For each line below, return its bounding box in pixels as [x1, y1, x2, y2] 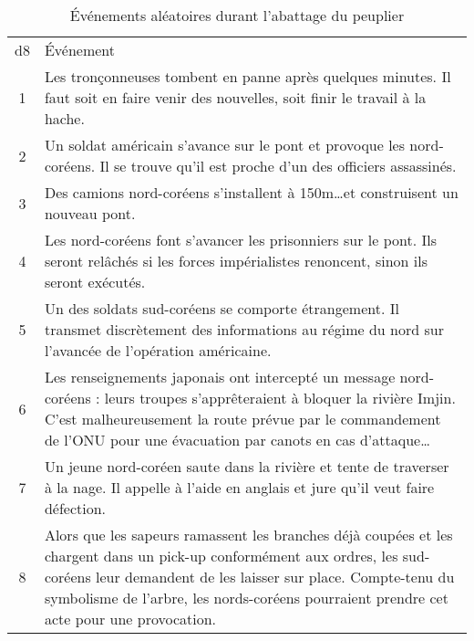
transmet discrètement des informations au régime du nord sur [44, 319, 444, 340]
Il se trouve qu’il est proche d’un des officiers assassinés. [99, 155, 457, 176]
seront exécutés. [44, 271, 146, 292]
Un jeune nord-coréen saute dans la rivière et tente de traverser [44, 456, 449, 477]
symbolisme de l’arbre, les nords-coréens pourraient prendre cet [44, 587, 448, 608]
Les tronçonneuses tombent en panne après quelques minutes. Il [44, 66, 451, 87]
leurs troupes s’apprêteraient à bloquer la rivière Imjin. [104, 387, 456, 408]
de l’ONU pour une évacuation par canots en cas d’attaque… [44, 429, 430, 450]
